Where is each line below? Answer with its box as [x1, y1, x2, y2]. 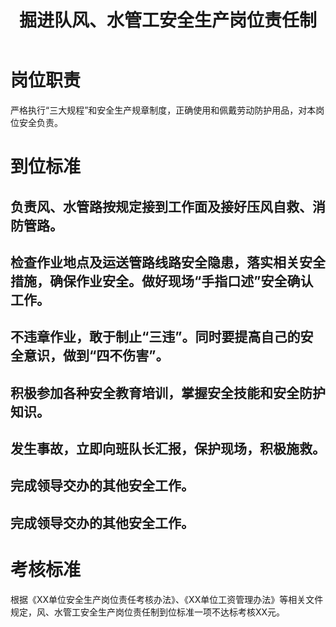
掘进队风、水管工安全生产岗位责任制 [18, 9, 317, 32]
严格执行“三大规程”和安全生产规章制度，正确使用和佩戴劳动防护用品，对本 [10, 104, 317, 116]
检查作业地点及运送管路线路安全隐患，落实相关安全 [10, 254, 326, 271]
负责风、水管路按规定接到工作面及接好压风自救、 [10, 198, 313, 215]
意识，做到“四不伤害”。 [23, 347, 170, 365]
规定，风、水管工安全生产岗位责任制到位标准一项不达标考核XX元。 [10, 606, 286, 618]
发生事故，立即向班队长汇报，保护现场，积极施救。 [10, 441, 326, 458]
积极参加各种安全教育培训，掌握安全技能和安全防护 [10, 384, 326, 401]
